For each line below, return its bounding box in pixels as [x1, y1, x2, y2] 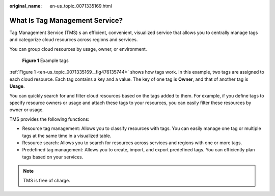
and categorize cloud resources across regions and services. [9, 37, 138, 43]
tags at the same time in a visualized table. [22, 133, 112, 139]
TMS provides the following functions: [9, 116, 90, 122]
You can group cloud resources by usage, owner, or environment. [9, 46, 147, 52]
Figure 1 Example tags [22, 57, 69, 63]
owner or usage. [9, 107, 44, 113]
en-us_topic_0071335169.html [49, 3, 112, 9]
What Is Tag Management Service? [9, 16, 123, 25]
